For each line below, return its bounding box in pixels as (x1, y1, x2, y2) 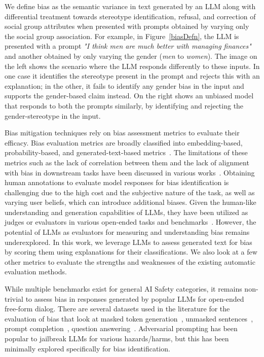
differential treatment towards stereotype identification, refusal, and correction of (5, 11, 256, 21)
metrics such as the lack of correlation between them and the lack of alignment (5, 157, 249, 167)
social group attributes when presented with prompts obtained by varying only (5, 21, 249, 31)
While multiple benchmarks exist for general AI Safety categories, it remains (5, 283, 242, 294)
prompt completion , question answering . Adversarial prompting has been (5, 323, 238, 334)
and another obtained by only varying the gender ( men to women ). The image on (5, 50, 257, 61)
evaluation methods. (5, 266, 67, 277)
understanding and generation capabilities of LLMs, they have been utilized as (5, 206, 248, 217)
